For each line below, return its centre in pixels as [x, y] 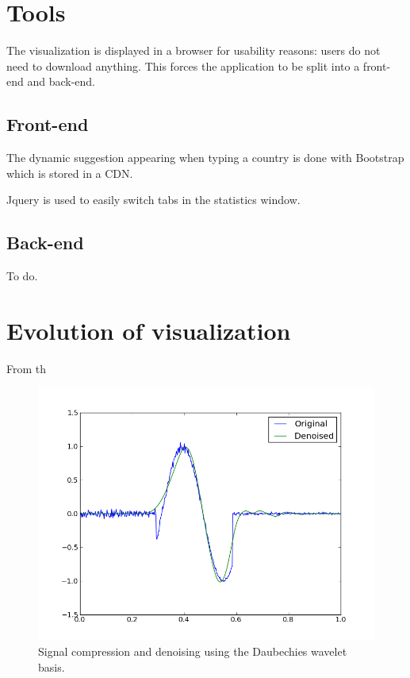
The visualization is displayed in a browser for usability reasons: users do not [194, 50]
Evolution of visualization [149, 330]
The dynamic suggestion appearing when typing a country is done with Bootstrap [205, 158]
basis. [52, 666]
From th [27, 368]
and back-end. [61, 81]
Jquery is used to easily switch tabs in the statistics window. [153, 200]
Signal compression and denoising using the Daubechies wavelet [193, 651]
